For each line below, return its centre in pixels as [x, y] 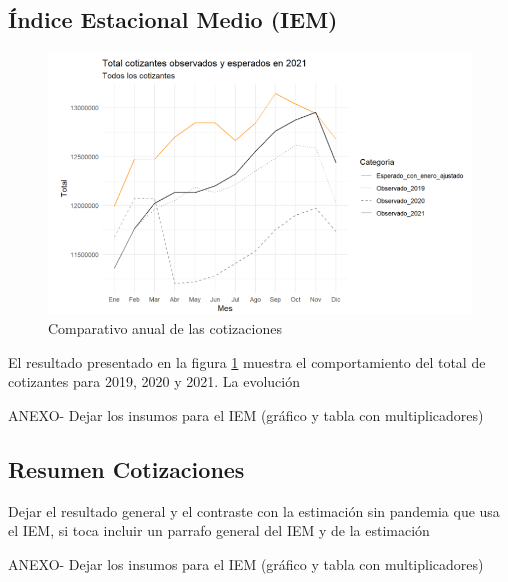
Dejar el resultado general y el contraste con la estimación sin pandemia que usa [254, 510]
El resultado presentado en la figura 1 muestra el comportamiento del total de [247, 361]
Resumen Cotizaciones [126, 468]
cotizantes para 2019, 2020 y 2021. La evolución [154, 381]
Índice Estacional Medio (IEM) [173, 19]
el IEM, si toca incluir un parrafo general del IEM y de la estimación [219, 530]
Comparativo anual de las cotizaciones [165, 327]
